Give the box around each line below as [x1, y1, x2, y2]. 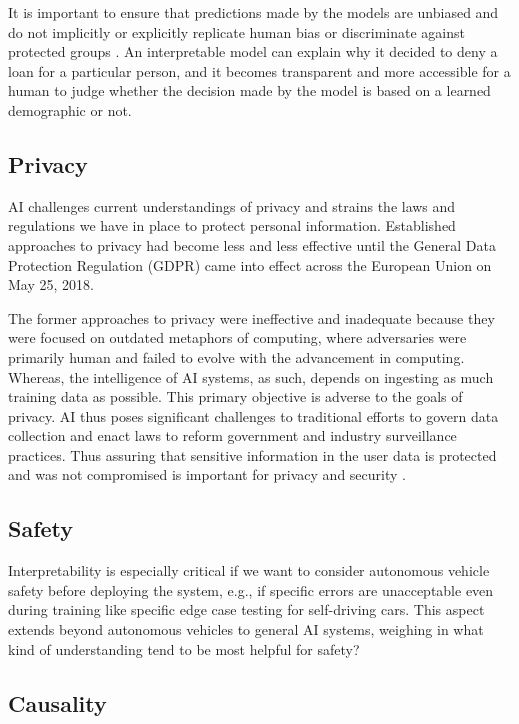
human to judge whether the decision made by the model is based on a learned [8, 80, 491, 101]
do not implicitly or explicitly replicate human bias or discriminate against [8, 21, 465, 42]
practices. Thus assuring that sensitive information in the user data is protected [8, 444, 497, 465]
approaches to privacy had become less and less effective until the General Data [8, 234, 497, 255]
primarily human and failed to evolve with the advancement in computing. [8, 346, 465, 367]
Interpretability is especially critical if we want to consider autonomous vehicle [8, 560, 490, 581]
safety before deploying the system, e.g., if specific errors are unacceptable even [8, 579, 494, 600]
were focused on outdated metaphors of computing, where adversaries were [8, 327, 467, 348]
